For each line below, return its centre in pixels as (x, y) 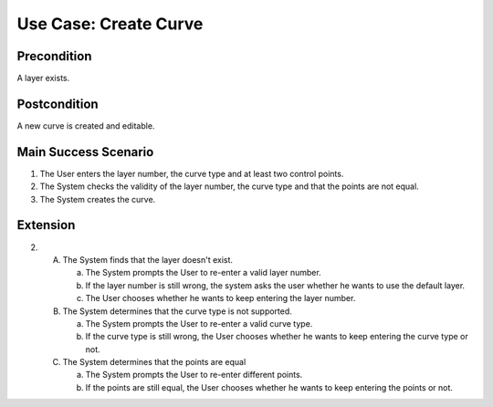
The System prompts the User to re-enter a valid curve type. (199, 323)
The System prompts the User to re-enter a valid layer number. (203, 273)
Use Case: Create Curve (110, 24)
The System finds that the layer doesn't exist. (147, 259)
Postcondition (58, 104)
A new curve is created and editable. (86, 125)
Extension (46, 225)
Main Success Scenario (85, 152)
